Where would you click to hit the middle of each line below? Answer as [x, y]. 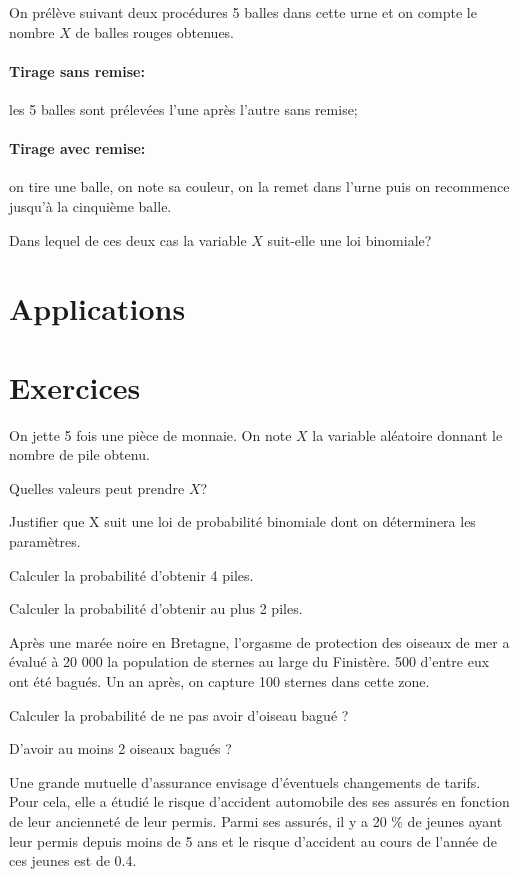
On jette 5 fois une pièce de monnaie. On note [150, 434]
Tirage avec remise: [77, 148]
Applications [97, 308]
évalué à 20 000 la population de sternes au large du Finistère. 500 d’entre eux [249, 661]
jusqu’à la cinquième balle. [90, 205]
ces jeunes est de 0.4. [73, 860]
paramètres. [45, 541]
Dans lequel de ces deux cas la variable [128, 239]
